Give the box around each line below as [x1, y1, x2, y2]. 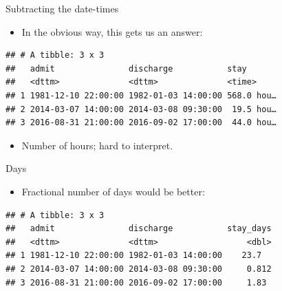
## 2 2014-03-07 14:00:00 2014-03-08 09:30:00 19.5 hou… [6, 104, 276, 114]
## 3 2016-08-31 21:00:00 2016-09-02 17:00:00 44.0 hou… [6, 118, 276, 128]
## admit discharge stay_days [6, 224, 272, 234]
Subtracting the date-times [6, 1, 119, 15]
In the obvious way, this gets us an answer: [21, 24, 203, 39]
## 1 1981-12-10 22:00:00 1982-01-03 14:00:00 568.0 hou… [6, 90, 276, 100]
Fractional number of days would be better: [21, 184, 205, 198]
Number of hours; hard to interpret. [21, 138, 173, 152]
